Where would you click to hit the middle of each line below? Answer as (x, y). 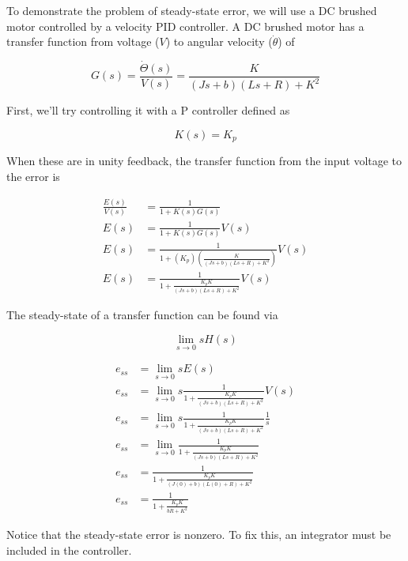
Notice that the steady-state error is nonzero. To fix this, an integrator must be (199, 535)
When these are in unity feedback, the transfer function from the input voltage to (204, 161)
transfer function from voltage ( (83, 41)
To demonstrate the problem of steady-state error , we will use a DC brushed (192, 10)
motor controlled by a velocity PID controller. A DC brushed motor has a (185, 26)
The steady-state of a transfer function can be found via (142, 315)
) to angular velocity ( (219, 41)
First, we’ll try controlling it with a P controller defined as (148, 110)
